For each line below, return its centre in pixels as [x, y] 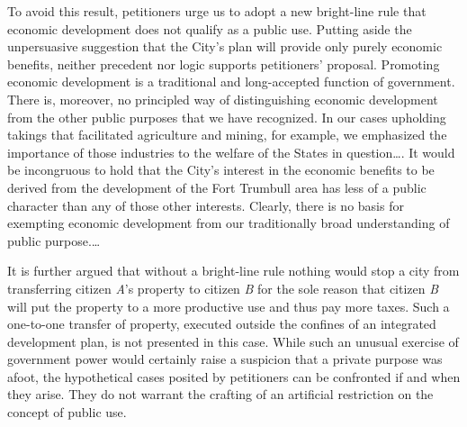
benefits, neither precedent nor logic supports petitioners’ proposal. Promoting [224, 64]
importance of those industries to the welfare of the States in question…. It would [231, 152]
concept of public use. [67, 412]
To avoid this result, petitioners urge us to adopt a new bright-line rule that [217, 11]
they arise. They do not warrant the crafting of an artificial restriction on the [220, 394]
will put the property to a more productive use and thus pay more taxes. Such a [229, 306]
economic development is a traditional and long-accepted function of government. [231, 82]
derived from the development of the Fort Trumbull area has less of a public [217, 187]
